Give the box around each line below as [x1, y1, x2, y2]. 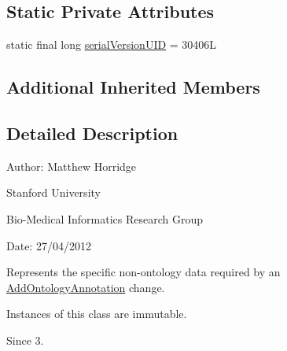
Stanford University [6, 184, 101, 201]
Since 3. [6, 331, 44, 348]
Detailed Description [6, 120, 178, 145]
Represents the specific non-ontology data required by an [6, 264, 281, 280]
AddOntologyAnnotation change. [6, 279, 165, 295]
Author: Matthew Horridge [6, 157, 137, 174]
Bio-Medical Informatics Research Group [6, 210, 204, 227]
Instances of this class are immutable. [6, 305, 187, 322]
